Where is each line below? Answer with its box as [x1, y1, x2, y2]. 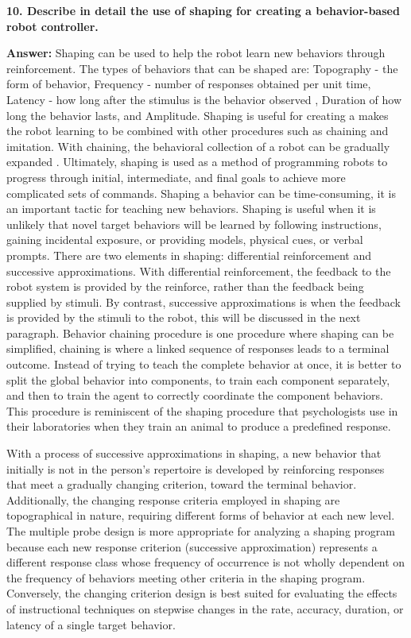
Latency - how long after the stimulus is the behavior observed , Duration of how [6, 91, 402, 107]
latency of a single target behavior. [6, 616, 176, 632]
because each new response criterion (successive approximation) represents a [6, 538, 378, 555]
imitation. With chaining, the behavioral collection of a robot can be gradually [6, 137, 390, 154]
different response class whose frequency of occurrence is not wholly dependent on [6, 554, 405, 570]
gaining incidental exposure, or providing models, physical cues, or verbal [6, 231, 363, 248]
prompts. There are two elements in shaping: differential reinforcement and [6, 246, 371, 263]
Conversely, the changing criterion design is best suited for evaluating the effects [6, 585, 397, 601]
